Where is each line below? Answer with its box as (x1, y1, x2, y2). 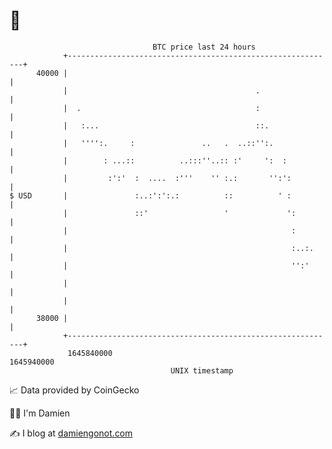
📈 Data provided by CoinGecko (9, 384, 140, 396)
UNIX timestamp (170, 365, 234, 376)
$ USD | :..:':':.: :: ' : (9, 190, 292, 201)
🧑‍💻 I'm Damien (9, 407, 71, 419)
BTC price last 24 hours (152, 42, 256, 52)
